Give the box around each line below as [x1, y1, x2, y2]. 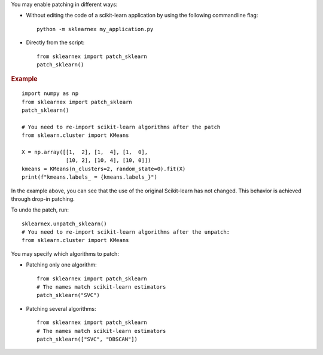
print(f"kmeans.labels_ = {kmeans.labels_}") [22, 174, 158, 180]
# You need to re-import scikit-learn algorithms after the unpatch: [22, 229, 230, 235]
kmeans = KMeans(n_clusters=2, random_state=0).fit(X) [22, 165, 186, 172]
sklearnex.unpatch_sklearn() [22, 220, 107, 227]
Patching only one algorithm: [26, 261, 97, 268]
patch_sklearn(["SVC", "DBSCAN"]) [36, 335, 138, 342]
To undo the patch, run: [11, 206, 69, 213]
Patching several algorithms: [26, 305, 96, 312]
